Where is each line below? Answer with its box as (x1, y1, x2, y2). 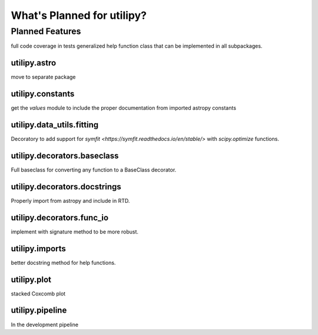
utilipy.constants (11, 89, 75, 99)
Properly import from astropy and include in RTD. (11, 197, 130, 204)
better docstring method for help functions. (11, 259, 116, 266)
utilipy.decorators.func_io (11, 212, 109, 222)
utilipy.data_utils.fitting (11, 120, 99, 130)
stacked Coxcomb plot (11, 290, 66, 297)
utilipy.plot (11, 274, 52, 284)
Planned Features (11, 26, 81, 37)
